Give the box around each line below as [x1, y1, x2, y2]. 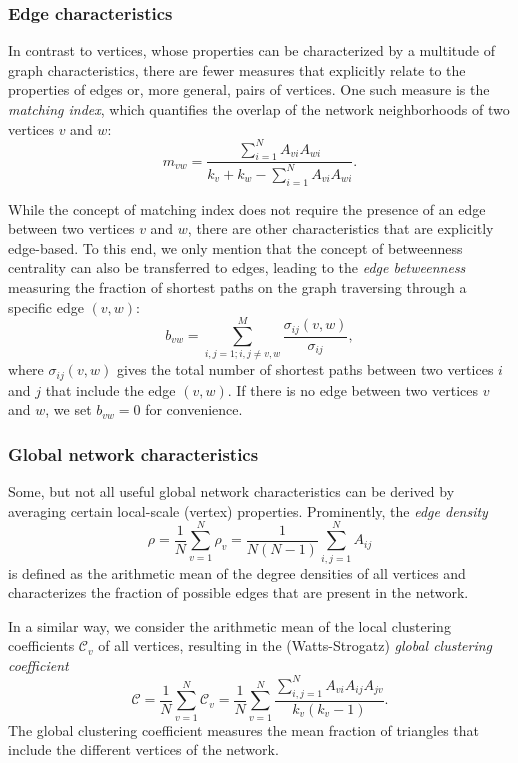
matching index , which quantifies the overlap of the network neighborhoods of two [8, 99, 510, 119]
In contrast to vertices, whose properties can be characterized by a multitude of [8, 40, 496, 61]
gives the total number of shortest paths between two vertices [116, 359, 494, 380]
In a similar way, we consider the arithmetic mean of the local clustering [8, 615, 451, 636]
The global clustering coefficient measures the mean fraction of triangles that [8, 719, 479, 740]
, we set [45, 399, 92, 420]
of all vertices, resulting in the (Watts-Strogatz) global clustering [98, 635, 493, 656]
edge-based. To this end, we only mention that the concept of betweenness [8, 237, 463, 258]
